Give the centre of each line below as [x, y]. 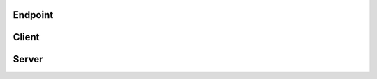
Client [26, 37]
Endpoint [33, 15]
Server [28, 59]
